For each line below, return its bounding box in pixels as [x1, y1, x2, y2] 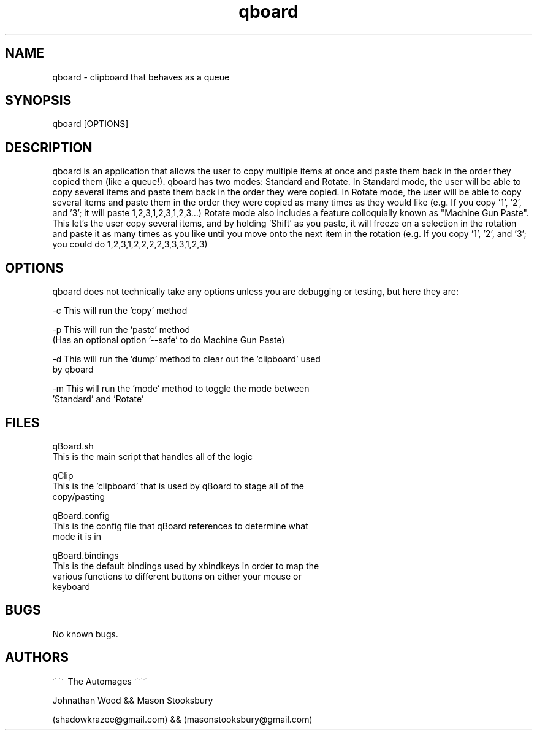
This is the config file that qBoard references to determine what [52, 520, 308, 531]
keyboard [52, 581, 91, 592]
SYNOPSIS [5, 93, 72, 109]
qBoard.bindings [52, 550, 119, 561]
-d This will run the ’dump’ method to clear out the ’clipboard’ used [52, 354, 321, 365]
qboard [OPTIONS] [52, 119, 129, 130]
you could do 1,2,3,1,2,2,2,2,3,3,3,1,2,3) [52, 239, 208, 250]
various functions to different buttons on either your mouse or [52, 570, 302, 581]
